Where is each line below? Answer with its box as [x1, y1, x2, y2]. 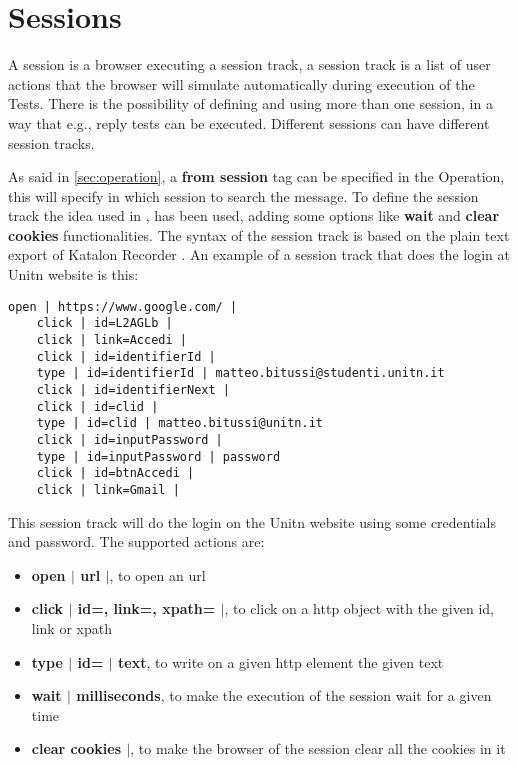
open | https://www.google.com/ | [8, 299, 238, 314]
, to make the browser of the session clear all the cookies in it [130, 738, 506, 759]
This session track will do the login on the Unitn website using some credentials [8, 511, 496, 532]
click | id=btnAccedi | [36, 466, 195, 481]
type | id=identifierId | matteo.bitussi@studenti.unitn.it [36, 366, 445, 381]
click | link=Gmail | [36, 482, 180, 497]
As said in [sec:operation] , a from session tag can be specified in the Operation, [8, 166, 505, 187]
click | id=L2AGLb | [36, 316, 173, 331]
